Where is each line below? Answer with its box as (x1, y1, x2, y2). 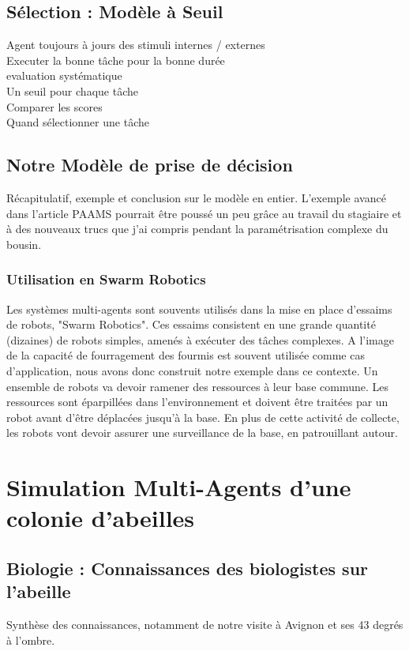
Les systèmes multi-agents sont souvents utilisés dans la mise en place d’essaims (6, 300, 392, 317)
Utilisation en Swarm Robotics (6, 269, 206, 289)
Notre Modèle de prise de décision (6, 152, 293, 177)
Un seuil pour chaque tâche (6, 82, 138, 99)
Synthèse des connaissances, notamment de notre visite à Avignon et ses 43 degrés (6, 616, 403, 633)
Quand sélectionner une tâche (6, 114, 149, 130)
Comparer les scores (6, 98, 103, 115)
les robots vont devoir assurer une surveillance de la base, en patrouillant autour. (6, 424, 398, 441)
